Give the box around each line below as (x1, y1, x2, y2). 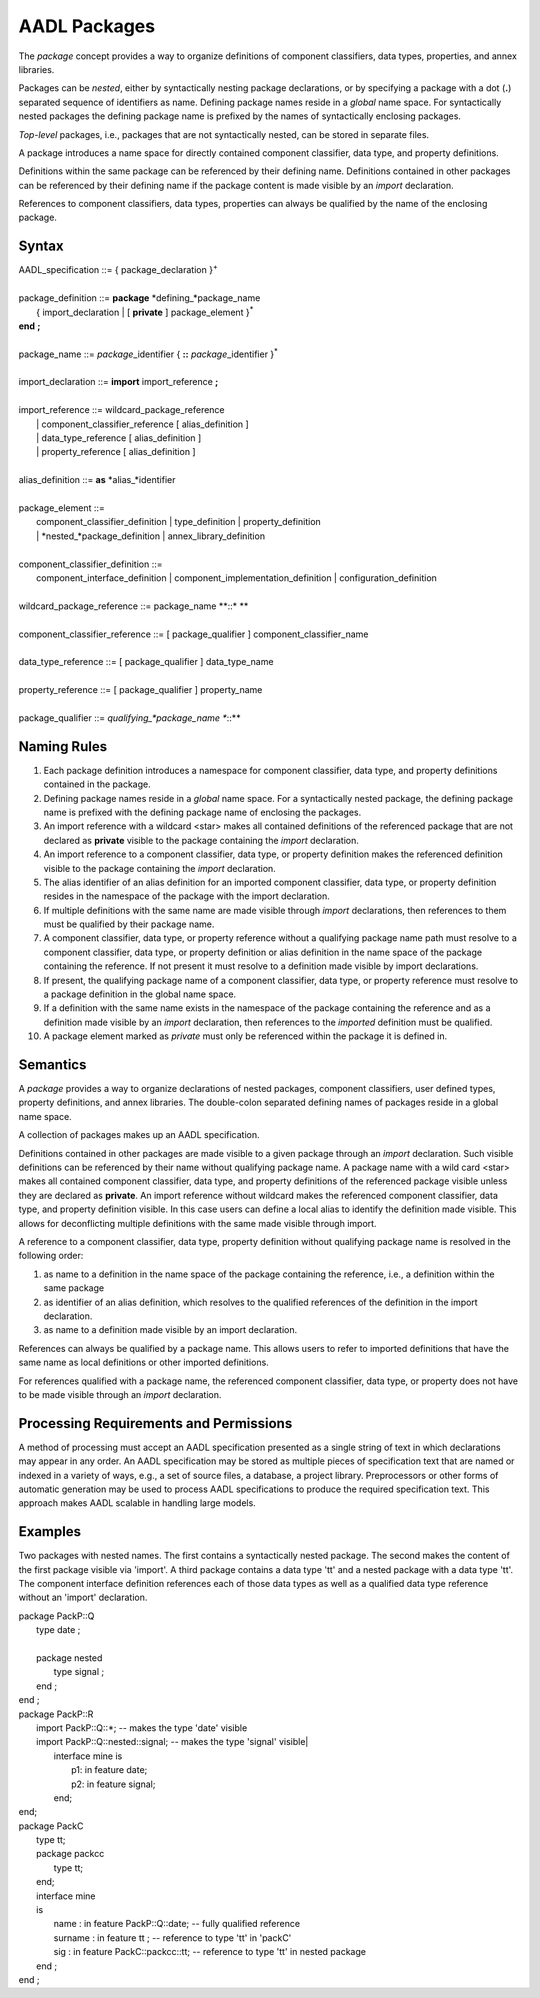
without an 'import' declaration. (18, 1591, 148, 1604)
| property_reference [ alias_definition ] (36, 446, 196, 458)
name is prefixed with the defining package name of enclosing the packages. (43, 806, 362, 818)
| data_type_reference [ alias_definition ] (36, 432, 202, 444)
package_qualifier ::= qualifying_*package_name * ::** (18, 711, 241, 724)
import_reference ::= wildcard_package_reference (18, 404, 225, 416)
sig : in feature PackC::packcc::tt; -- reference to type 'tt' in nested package (53, 1946, 367, 1958)
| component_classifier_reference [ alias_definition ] (36, 418, 249, 430)
